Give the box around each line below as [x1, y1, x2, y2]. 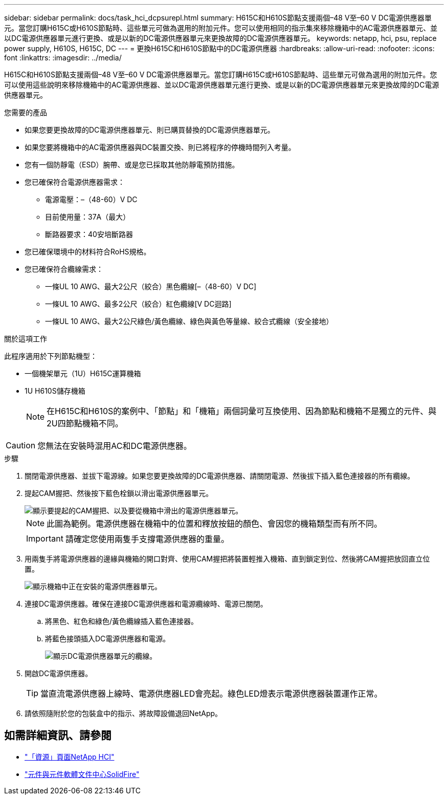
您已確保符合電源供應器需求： [25, 178, 125, 186]
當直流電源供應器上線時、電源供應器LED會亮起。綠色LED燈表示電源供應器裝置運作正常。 [40, 688, 383, 699]
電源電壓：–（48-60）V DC [45, 195, 138, 204]
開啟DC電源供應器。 [25, 669, 93, 678]
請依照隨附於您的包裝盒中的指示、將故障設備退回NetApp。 [25, 709, 222, 718]
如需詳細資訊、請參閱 [4, 729, 111, 742]
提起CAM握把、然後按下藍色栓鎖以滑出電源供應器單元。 [25, 489, 213, 498]
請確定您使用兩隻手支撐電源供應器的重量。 [65, 534, 229, 544]
